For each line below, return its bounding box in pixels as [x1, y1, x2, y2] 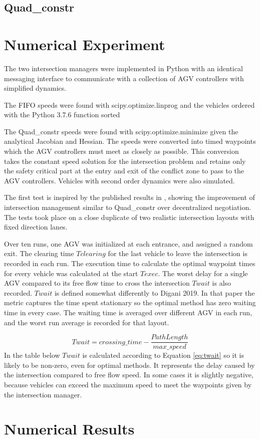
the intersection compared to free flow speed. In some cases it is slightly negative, [4, 369, 253, 380]
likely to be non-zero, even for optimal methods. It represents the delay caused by [4, 359, 255, 370]
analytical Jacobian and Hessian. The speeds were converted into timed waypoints [4, 136, 256, 146]
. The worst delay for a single [158, 268, 248, 278]
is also [212, 278, 231, 288]
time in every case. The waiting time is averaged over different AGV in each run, [4, 307, 252, 317]
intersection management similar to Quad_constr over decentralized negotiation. [4, 202, 251, 212]
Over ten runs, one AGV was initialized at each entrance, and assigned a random [4, 238, 253, 249]
